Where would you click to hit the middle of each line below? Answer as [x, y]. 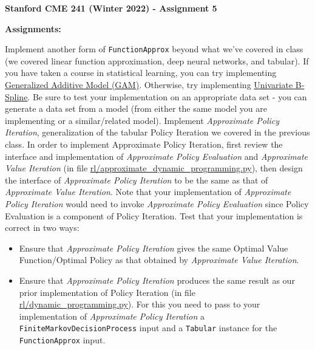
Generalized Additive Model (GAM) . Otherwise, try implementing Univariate [149, 85]
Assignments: [33, 28]
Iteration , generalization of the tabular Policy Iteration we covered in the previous [157, 132]
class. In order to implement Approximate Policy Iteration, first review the [144, 144]
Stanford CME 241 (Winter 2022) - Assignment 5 [111, 8]
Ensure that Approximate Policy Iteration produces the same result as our [157, 280]
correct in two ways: [42, 228]
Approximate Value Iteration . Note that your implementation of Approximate [148, 192]
